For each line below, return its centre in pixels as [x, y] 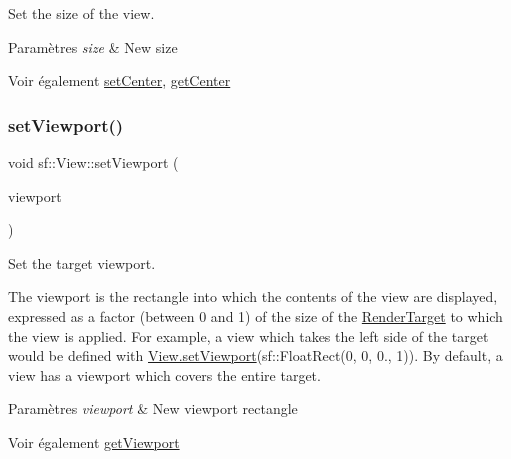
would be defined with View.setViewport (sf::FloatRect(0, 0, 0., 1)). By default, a [255, 355]
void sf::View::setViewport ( [93, 162]
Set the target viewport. [82, 262]
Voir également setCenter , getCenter [119, 80]
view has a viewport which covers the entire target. [164, 374]
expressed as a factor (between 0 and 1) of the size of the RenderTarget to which [255, 315]
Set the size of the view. [81, 13]
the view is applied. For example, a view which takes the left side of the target [248, 335]
